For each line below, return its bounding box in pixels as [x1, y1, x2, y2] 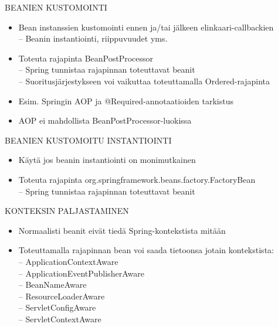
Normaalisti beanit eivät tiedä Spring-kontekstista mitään [18, 224, 226, 236]
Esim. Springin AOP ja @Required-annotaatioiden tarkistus [18, 94, 233, 107]
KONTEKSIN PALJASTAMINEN [5, 205, 129, 217]
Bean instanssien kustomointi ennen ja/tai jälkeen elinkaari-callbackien [18, 21, 274, 33]
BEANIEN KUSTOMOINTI [5, 1, 107, 13]
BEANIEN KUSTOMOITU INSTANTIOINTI [5, 134, 172, 146]
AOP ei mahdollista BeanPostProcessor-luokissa [18, 114, 192, 127]
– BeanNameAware [18, 278, 87, 291]
